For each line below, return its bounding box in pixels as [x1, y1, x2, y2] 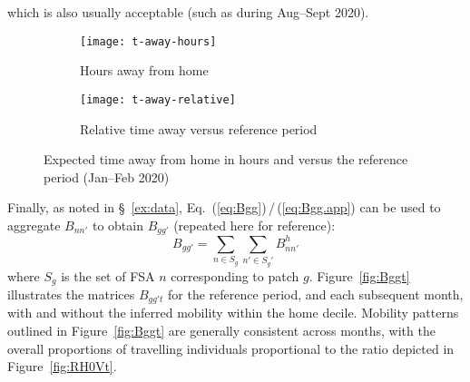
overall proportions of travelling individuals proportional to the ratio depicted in [7, 338, 455, 358]
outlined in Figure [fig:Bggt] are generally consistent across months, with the [7, 321, 436, 340]
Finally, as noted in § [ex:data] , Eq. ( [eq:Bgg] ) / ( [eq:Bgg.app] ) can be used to [7, 198, 441, 217]
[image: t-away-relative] [80, 93, 236, 106]
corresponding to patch [171, 266, 299, 285]
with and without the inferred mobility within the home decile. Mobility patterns [7, 303, 459, 322]
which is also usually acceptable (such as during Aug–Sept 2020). [7, 3, 369, 21]
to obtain [92, 215, 143, 234]
